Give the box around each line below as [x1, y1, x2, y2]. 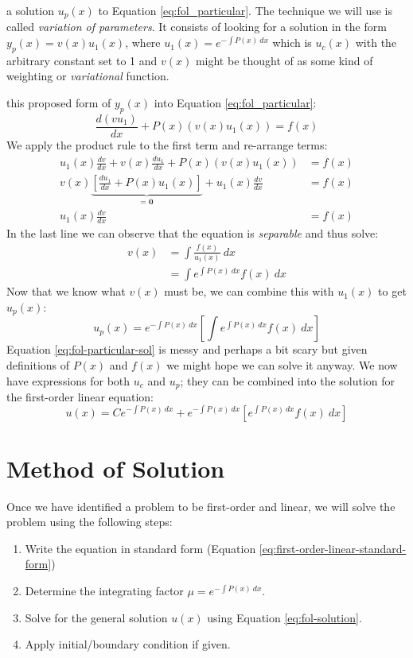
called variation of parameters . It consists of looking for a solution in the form [6, 18, 387, 35]
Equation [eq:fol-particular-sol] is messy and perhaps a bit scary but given [6, 341, 368, 358]
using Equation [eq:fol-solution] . [207, 609, 362, 625]
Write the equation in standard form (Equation [25, 540, 256, 556]
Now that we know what [6, 283, 126, 300]
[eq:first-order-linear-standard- [259, 540, 407, 556]
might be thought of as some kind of [195, 52, 373, 68]
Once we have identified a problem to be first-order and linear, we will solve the [6, 497, 395, 514]
